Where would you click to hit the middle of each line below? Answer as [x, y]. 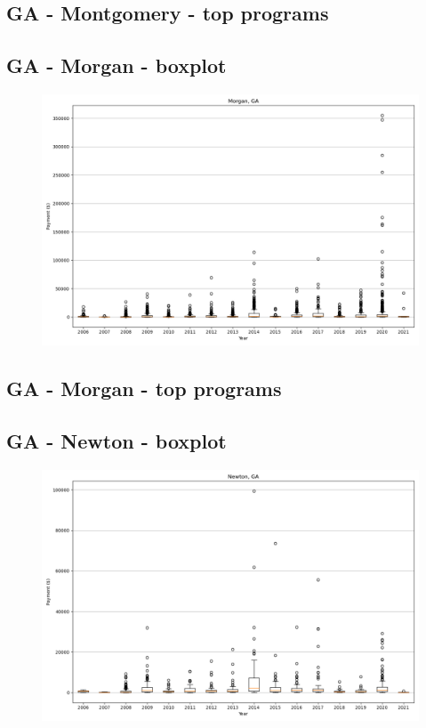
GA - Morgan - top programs [144, 388]
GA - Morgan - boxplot [117, 65]
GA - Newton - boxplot [117, 441]
